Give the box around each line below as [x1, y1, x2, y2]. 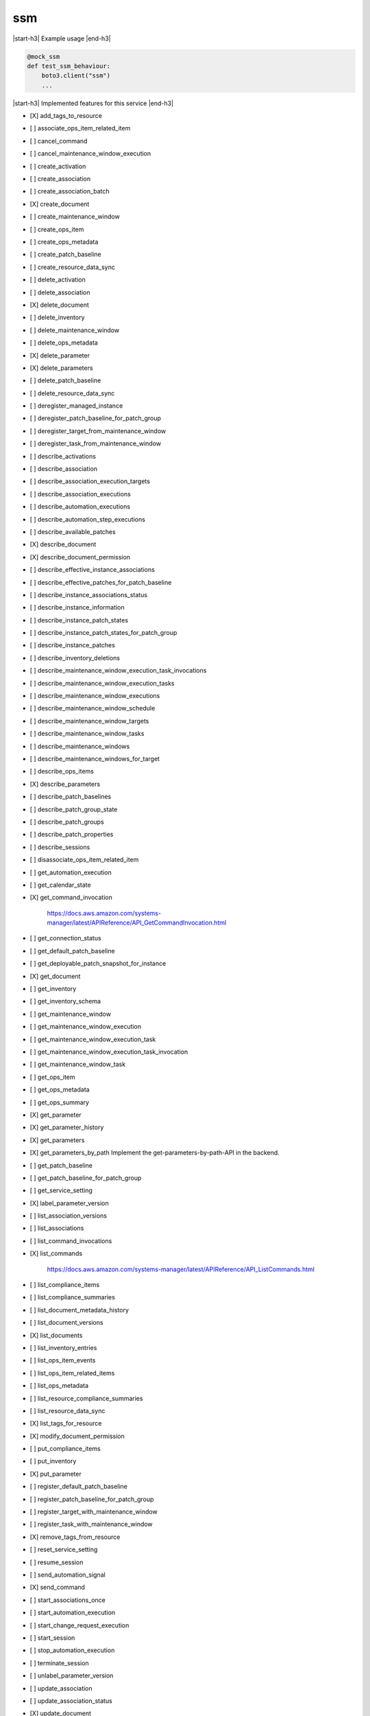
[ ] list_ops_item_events [29, 1356, 96, 1365]
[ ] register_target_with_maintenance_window [29, 1507, 158, 1516]
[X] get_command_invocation [29, 893, 112, 902]
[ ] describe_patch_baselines [29, 793, 112, 801]
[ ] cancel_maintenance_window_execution [29, 150, 151, 158]
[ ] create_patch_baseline [29, 251, 102, 259]
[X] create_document [29, 200, 90, 208]
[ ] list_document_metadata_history [29, 1306, 129, 1314]
